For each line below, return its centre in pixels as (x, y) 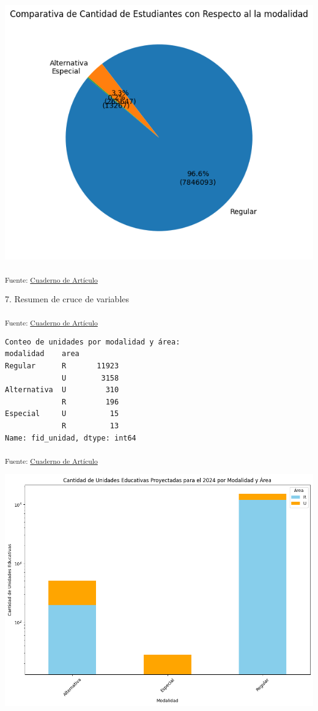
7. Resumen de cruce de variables (67, 299)
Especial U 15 (62, 414)
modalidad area (42, 354)
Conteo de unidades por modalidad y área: (93, 342)
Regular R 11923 (62, 366)
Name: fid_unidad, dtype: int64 (71, 438)
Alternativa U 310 (62, 390)
